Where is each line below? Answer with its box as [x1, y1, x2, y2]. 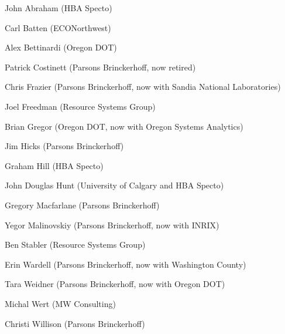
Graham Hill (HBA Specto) [5, 159, 104, 171]
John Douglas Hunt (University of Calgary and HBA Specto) [5, 179, 224, 191]
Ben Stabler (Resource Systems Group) [5, 238, 146, 251]
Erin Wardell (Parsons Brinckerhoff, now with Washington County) [5, 258, 246, 270]
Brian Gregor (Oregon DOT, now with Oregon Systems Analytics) [5, 120, 243, 132]
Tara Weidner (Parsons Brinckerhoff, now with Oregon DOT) [5, 278, 225, 290]
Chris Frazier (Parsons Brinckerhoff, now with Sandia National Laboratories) [5, 80, 281, 93]
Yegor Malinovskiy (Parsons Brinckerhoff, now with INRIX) [5, 218, 219, 231]
